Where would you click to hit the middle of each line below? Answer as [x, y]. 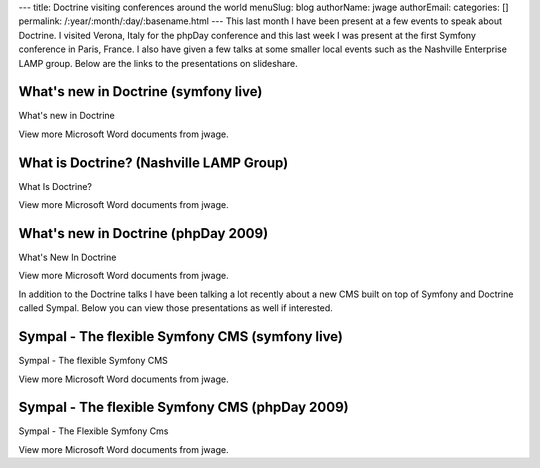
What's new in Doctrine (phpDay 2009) [143, 233]
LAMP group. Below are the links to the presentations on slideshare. [158, 63]
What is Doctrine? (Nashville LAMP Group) [153, 162]
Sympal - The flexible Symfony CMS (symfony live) [181, 336]
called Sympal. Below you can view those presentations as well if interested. [176, 308]
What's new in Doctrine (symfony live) [140, 91]
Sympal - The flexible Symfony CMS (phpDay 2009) [183, 407]
